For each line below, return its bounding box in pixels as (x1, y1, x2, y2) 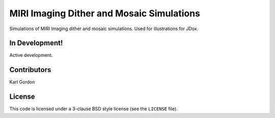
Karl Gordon (9, 79, 35, 85)
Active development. (9, 52, 53, 58)
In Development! (9, 39, 63, 48)
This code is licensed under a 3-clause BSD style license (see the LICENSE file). (9, 106, 178, 112)
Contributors (9, 65, 51, 74)
